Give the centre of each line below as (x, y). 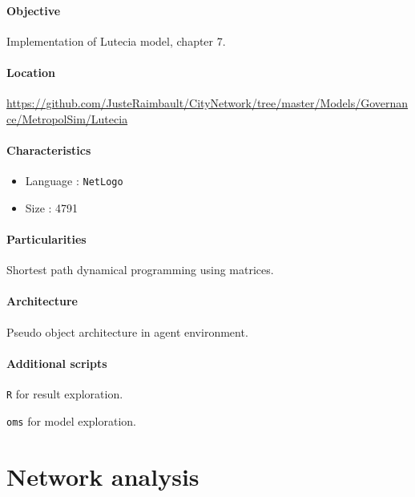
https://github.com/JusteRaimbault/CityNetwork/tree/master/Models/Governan (207, 103)
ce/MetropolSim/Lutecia (67, 118)
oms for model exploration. (71, 420)
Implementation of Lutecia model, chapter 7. (116, 40)
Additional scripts (57, 363)
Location (31, 72)
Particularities (46, 239)
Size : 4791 (52, 207)
